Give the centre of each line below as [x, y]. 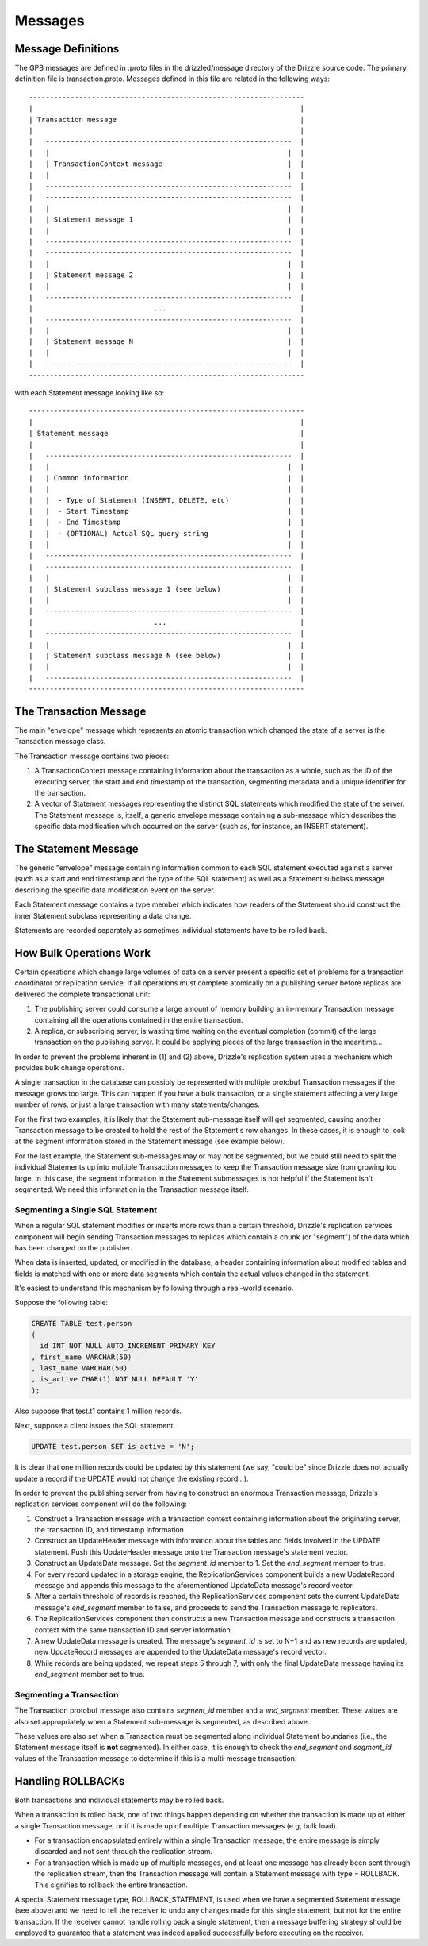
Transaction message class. [60, 742]
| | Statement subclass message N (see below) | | [167, 655]
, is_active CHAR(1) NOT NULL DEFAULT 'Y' [115, 1379]
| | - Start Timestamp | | [167, 511]
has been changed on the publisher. [73, 1247]
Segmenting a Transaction [67, 1694]
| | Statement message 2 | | [167, 275]
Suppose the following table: [61, 1303]
